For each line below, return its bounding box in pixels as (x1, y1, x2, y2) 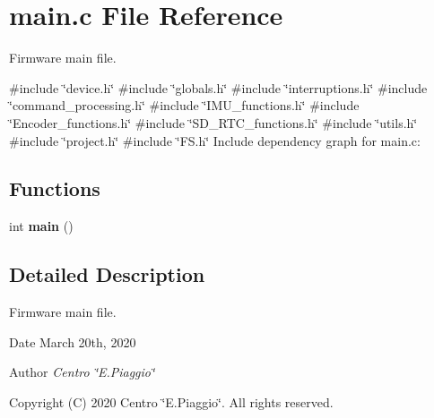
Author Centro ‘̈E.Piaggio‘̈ (9, 363, 155, 381)
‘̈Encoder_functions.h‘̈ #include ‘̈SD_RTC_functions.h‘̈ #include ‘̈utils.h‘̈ (9, 113, 418, 132)
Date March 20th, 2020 (9, 332, 136, 351)
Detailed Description (9, 260, 205, 288)
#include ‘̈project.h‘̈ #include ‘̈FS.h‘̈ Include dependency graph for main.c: (9, 131, 421, 149)
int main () (9, 217, 74, 235)
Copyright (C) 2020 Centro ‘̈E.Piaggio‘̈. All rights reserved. (9, 392, 334, 411)
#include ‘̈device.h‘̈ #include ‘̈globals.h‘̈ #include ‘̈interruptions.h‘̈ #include (9, 78, 428, 97)
